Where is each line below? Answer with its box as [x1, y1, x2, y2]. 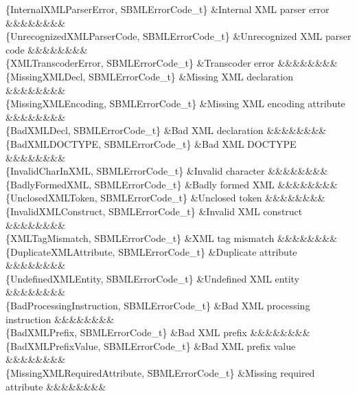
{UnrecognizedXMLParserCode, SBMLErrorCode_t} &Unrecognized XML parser [5, 29, 352, 43]
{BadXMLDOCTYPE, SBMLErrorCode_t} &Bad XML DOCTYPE [5, 136, 297, 151]
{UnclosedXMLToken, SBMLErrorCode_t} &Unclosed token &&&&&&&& [5, 190, 325, 205]
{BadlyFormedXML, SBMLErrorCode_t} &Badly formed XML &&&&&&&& [5, 177, 338, 191]
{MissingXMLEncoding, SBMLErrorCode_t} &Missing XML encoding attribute [5, 96, 345, 111]
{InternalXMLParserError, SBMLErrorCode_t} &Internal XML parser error [5, 2, 330, 16]
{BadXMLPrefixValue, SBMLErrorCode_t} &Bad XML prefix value [5, 338, 296, 353]
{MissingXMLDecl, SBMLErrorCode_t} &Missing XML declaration [5, 69, 293, 83]
